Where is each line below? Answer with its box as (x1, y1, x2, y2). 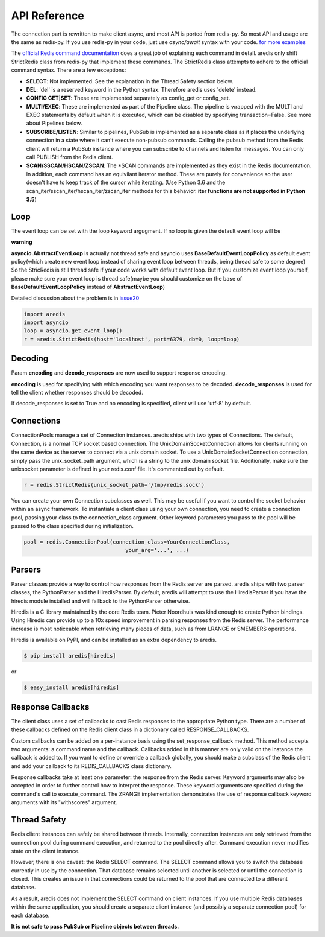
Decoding (11, 354, 49, 364)
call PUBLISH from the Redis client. (26, 154, 114, 161)
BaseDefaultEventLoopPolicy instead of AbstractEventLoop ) (11, 284, 166, 291)
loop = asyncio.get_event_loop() (23, 328, 123, 334)
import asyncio (23, 319, 69, 326)
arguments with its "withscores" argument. (11, 799, 117, 806)
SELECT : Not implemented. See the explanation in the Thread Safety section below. (26, 77, 234, 84)
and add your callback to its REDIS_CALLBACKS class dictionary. (11, 762, 172, 769)
